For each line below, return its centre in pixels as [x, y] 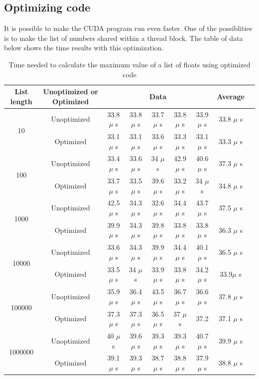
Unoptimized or [70, 92]
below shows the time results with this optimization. [84, 48]
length [21, 101]
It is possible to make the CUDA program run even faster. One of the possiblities [128, 28]
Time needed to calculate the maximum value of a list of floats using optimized [129, 64]
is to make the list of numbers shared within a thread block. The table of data [124, 38]
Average [231, 96]
